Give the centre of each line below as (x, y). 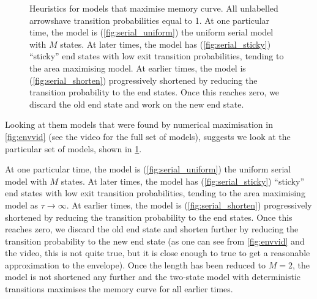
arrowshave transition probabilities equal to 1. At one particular (150, 20)
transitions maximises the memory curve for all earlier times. (119, 289)
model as (22, 205)
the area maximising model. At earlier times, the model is (138, 68)
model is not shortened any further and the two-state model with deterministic (153, 277)
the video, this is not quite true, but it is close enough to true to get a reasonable (158, 253)
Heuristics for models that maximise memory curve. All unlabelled (154, 8)
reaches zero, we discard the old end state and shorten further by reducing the (152, 229)
